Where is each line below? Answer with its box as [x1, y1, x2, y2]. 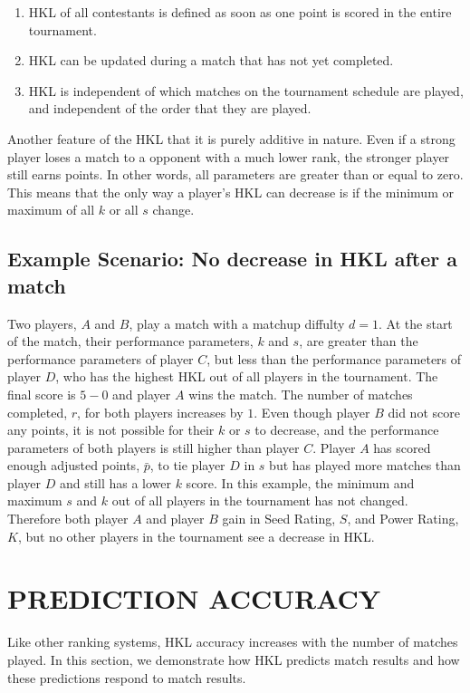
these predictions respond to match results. [7, 668, 246, 687]
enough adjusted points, [7, 456, 140, 475]
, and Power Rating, [347, 509, 459, 528]
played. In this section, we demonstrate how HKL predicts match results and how [7, 650, 460, 669]
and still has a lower [59, 473, 171, 492]
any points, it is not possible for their [7, 420, 215, 439]
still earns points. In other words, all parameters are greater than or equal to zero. [7, 165, 464, 184]
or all [109, 200, 139, 219]
